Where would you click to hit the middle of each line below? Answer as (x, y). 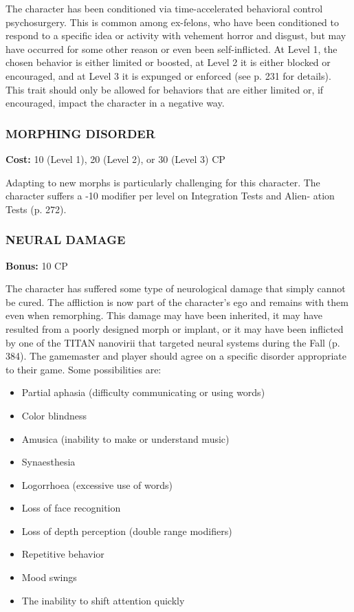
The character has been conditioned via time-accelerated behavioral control (164, 8)
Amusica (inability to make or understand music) (125, 438)
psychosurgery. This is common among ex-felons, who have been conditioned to (172, 22)
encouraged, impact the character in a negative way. (115, 103)
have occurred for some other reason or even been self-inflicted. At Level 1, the (172, 48)
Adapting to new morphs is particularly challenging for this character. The (163, 182)
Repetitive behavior (63, 554)
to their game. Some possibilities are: (84, 369)
